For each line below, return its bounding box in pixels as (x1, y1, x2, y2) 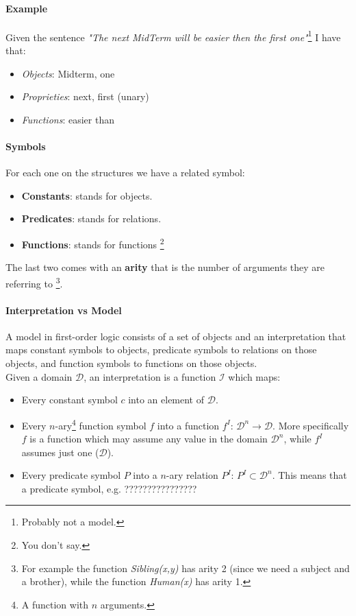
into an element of (128, 392, 205, 407)
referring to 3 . (5, 274, 63, 290)
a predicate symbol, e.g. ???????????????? (21, 481, 197, 495)
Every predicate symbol (21, 468, 121, 482)
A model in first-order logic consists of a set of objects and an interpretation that (5, 329, 346, 343)
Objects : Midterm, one (21, 66, 115, 80)
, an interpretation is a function (84, 369, 216, 383)
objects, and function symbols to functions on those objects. (5, 356, 257, 370)
